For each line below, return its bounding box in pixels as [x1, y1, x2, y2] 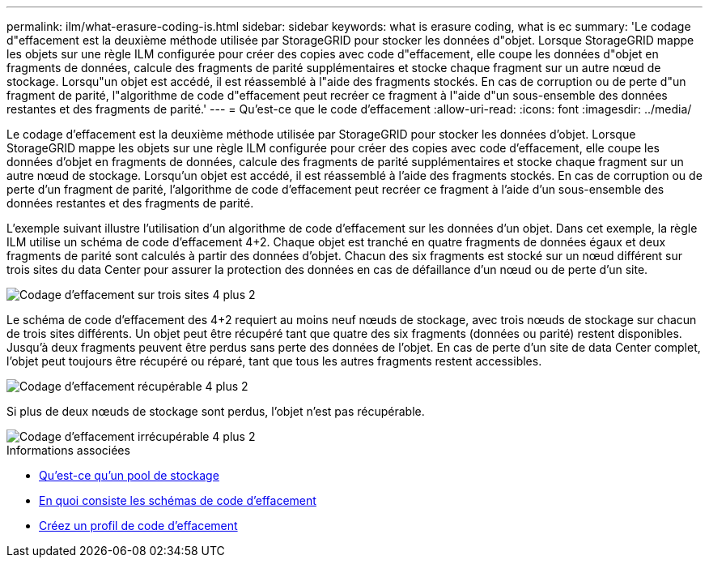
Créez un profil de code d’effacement [39, 519, 238, 532]
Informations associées [6, 443, 130, 457]
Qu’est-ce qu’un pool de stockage [39, 468, 219, 482]
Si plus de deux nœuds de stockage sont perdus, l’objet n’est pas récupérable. [6, 404, 425, 418]
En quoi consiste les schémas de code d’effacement [39, 493, 316, 507]
